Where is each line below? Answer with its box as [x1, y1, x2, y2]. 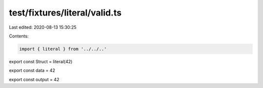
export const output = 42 [9, 76, 59, 82]
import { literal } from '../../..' [19, 46, 107, 52]
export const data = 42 [9, 68, 56, 73]
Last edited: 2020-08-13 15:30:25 [9, 24, 76, 30]
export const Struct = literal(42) [9, 58, 73, 64]
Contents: [9, 33, 29, 39]
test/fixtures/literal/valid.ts [9, 7, 122, 18]
